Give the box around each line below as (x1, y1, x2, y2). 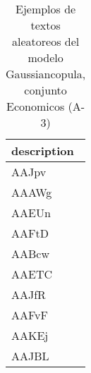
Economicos (6, 98, 65, 114)
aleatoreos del (11, 33, 80, 49)
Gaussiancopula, (6, 66, 86, 82)
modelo (28, 49, 63, 66)
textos (30, 17, 61, 33)
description (11, 142, 74, 159)
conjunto (24, 82, 67, 98)
